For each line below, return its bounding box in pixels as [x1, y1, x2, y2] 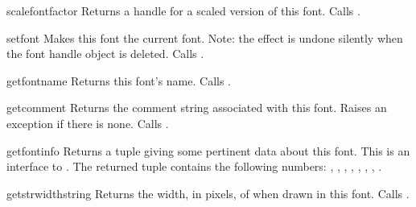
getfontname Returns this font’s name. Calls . [6, 72, 231, 89]
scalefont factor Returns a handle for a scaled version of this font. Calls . [6, 2, 360, 19]
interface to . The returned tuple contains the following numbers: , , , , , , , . [6, 158, 382, 175]
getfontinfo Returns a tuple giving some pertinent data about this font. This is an [6, 142, 410, 159]
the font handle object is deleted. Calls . [6, 45, 204, 62]
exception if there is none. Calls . [6, 114, 169, 131]
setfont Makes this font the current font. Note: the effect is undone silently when [6, 29, 403, 46]
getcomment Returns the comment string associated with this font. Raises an [6, 99, 387, 116]
